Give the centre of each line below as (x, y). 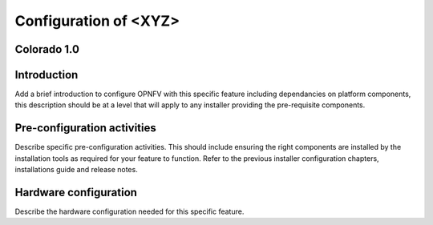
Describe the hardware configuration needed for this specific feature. (129, 211)
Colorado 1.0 (47, 49)
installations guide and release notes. (76, 170)
